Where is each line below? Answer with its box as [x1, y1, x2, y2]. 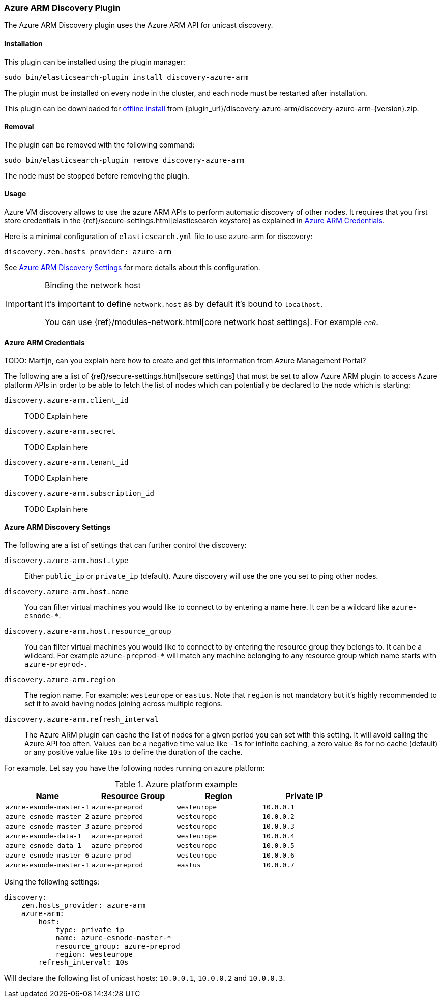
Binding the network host [44, 280, 141, 291]
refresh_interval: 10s [38, 958, 129, 967]
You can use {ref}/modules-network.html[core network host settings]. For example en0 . [44, 317, 378, 328]
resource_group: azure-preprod [55, 942, 180, 951]
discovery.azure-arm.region [4, 675, 116, 684]
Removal [4, 122, 34, 131]
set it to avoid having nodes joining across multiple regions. [24, 699, 223, 709]
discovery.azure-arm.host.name [4, 587, 129, 596]
